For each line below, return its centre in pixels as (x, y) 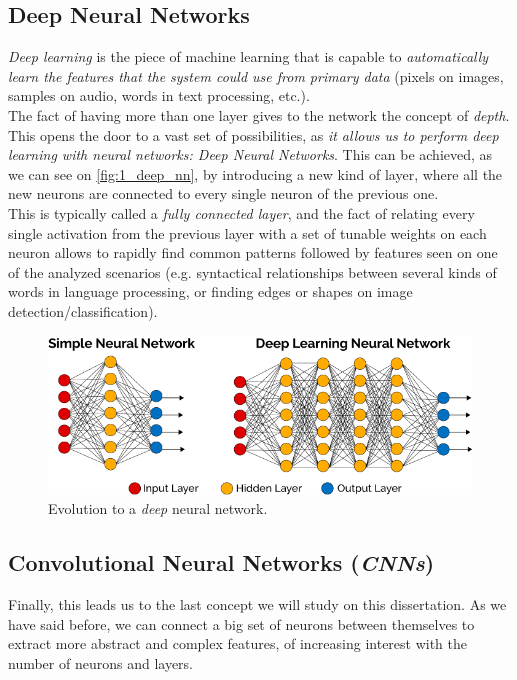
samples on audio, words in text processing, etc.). (159, 95)
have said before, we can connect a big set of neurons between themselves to (241, 623)
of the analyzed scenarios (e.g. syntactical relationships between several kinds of (252, 271)
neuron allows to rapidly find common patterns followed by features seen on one (253, 252)
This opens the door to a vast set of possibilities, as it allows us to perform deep (253, 134)
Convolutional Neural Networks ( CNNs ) (221, 562)
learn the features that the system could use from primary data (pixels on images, (256, 75)
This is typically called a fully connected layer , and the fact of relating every (241, 212)
